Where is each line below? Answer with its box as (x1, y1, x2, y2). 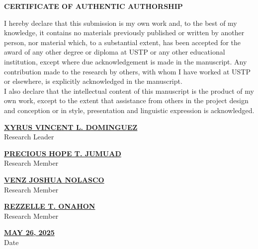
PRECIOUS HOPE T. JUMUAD (4, 148, 121, 158)
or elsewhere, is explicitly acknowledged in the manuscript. (4, 76, 182, 86)
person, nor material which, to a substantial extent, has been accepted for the (4, 37, 241, 47)
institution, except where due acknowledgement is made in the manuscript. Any (4, 56, 247, 66)
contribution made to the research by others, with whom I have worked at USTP (4, 66, 251, 76)
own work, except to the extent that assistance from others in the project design (4, 95, 249, 106)
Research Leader (4, 131, 54, 142)
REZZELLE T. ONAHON (4, 201, 95, 211)
